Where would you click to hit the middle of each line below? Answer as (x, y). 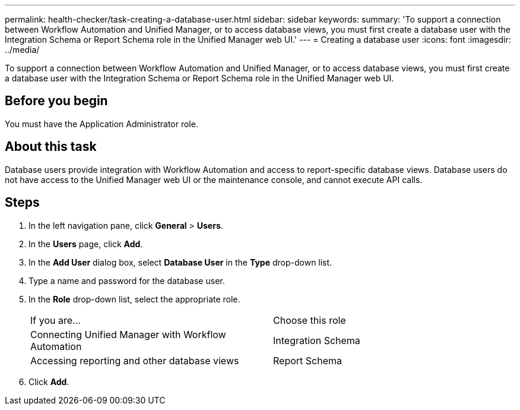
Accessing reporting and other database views (135, 360)
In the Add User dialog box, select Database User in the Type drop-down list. (180, 262)
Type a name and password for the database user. (127, 280)
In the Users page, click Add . (86, 244)
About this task (51, 147)
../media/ (22, 50)
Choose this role (310, 320)
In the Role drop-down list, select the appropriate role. (134, 299)
